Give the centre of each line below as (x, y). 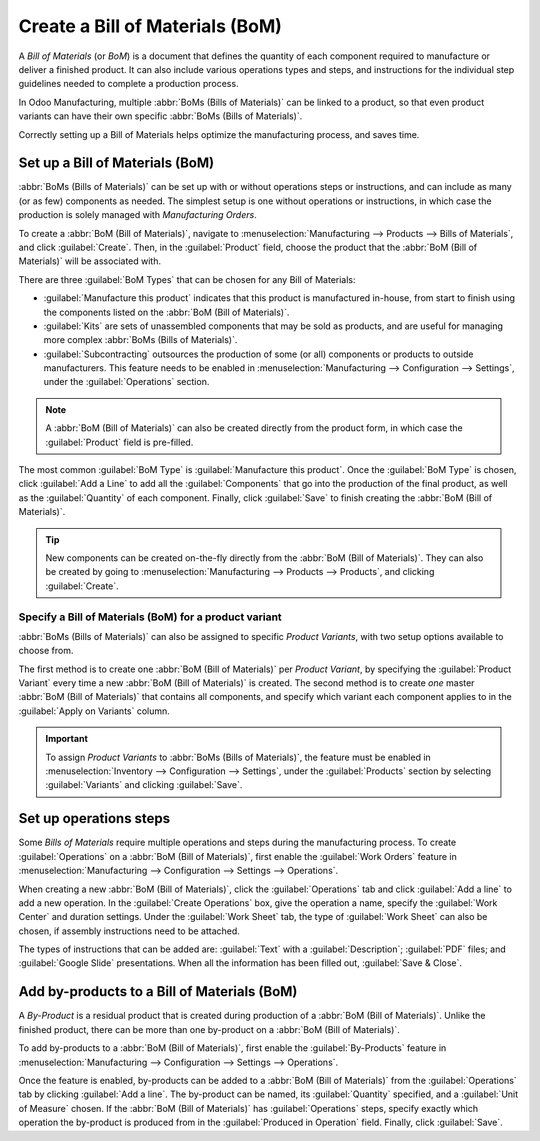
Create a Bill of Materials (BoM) (150, 26)
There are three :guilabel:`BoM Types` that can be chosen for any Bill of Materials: (187, 279)
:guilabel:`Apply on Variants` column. (94, 711)
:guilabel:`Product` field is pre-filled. (119, 442)
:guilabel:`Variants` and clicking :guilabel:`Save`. (144, 785)
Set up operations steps (94, 818)
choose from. (46, 651)
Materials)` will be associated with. (90, 261)
